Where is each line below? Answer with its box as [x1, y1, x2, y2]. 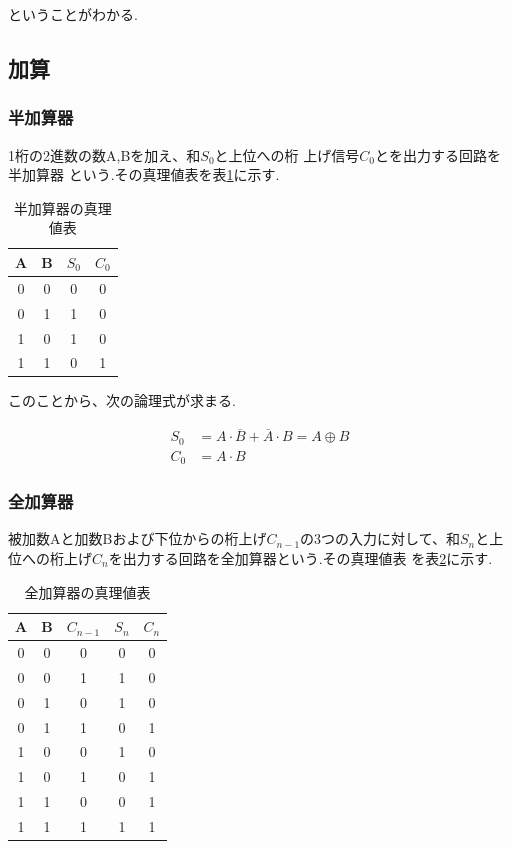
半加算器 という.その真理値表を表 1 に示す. [8, 164, 280, 185]
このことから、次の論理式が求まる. [8, 390, 236, 411]
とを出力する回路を [374, 144, 501, 165]
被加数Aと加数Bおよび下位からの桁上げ [8, 528, 267, 549]
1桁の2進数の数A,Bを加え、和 [8, 144, 201, 165]
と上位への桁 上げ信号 [214, 144, 360, 165]
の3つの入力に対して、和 [300, 528, 460, 549]
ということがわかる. [8, 4, 138, 24]
